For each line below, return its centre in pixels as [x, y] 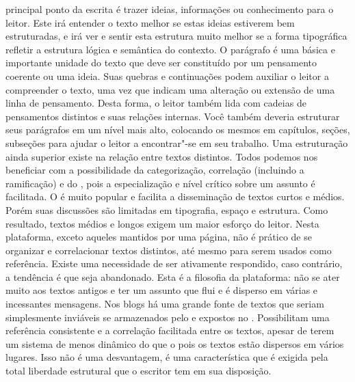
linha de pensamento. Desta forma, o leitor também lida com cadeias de [156, 103]
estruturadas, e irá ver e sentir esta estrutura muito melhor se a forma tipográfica [176, 36]
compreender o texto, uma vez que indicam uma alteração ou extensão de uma [170, 89]
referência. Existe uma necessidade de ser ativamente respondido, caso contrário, [174, 263]
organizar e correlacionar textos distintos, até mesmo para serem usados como [169, 250]
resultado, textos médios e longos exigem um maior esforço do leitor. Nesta [162, 223]
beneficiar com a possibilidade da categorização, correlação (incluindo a [155, 170]
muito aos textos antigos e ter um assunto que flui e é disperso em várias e [162, 290]
